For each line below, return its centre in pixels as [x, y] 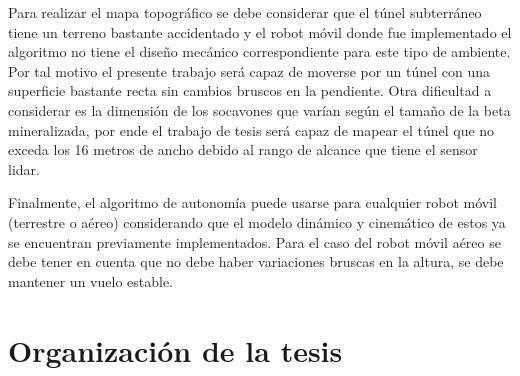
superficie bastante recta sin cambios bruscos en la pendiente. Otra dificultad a [250, 90]
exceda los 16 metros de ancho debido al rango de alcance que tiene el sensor [243, 149]
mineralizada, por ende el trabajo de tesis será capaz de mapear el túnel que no [251, 129]
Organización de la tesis [175, 349]
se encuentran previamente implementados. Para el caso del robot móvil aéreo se [254, 241]
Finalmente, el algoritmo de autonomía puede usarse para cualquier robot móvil [253, 202]
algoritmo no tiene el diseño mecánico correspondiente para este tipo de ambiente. [259, 51]
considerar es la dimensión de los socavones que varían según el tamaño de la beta [259, 109]
